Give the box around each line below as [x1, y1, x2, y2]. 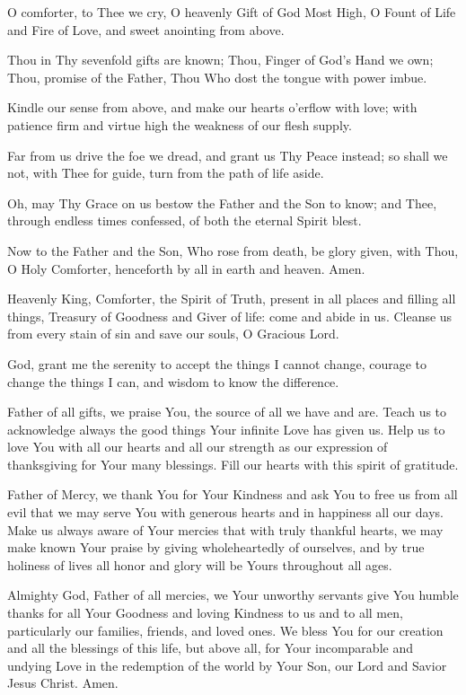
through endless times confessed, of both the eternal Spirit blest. [7, 211, 362, 230]
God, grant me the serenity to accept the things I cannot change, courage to [7, 354, 426, 373]
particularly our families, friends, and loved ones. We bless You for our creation [7, 620, 444, 639]
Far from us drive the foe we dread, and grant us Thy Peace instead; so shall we [7, 145, 448, 164]
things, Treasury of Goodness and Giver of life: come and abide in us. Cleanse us [7, 306, 453, 325]
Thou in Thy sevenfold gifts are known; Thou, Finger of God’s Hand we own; [7, 50, 434, 69]
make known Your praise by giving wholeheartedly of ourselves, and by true [7, 538, 425, 557]
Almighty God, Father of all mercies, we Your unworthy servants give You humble [7, 585, 459, 604]
